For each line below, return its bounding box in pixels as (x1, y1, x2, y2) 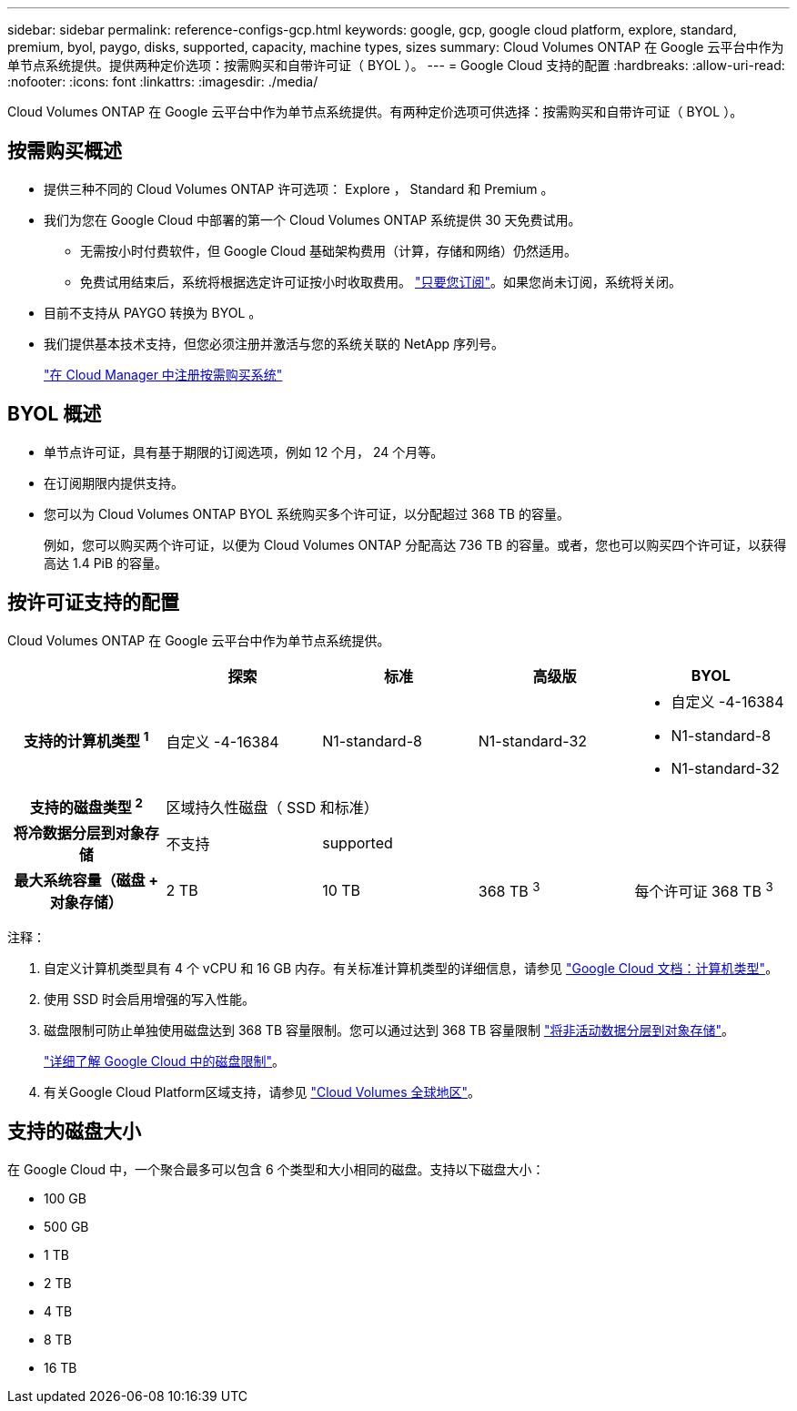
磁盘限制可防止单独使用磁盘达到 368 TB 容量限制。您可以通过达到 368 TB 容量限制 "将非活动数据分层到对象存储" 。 (44, 1021, 734, 1038)
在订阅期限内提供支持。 (44, 474, 184, 491)
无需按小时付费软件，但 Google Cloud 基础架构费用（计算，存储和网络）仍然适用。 (80, 242, 578, 259)
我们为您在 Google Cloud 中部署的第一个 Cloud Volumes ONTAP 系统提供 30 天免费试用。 (44, 211, 581, 228)
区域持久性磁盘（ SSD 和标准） (166, 797, 378, 817)
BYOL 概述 (7, 402, 102, 426)
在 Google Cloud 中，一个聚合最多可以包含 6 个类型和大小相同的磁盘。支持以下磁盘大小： (7, 1161, 545, 1177)
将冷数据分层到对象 (13, 823, 145, 842)
